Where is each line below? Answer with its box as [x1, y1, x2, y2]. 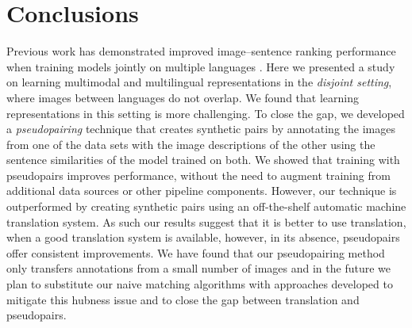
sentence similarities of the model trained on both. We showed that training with [6, 151, 400, 168]
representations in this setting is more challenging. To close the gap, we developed [6, 105, 405, 121]
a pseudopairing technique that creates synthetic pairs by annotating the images [6, 120, 395, 137]
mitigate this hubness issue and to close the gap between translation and [6, 291, 360, 307]
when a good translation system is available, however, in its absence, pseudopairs [6, 229, 400, 246]
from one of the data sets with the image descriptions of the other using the [6, 135, 375, 152]
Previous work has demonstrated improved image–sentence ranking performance [6, 43, 396, 59]
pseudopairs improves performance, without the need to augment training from [6, 166, 391, 183]
